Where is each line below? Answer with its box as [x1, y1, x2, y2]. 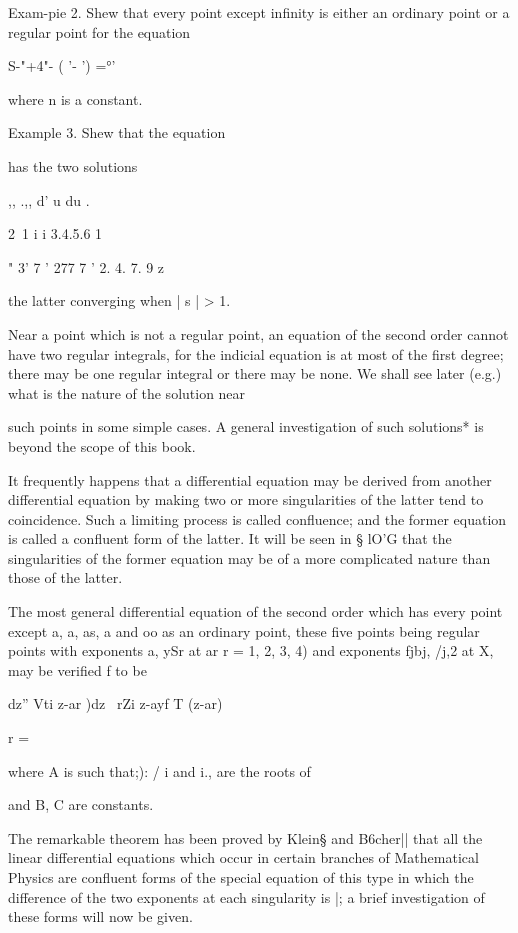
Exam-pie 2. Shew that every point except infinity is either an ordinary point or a [8, 2, 510, 22]
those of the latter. [8, 567, 123, 588]
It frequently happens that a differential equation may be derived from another [8, 469, 492, 490]
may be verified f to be [8, 659, 147, 680]
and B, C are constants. [8, 794, 154, 815]
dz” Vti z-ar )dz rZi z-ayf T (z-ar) [8, 693, 223, 714]
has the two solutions [8, 155, 138, 176]
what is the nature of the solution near [8, 382, 246, 403]
